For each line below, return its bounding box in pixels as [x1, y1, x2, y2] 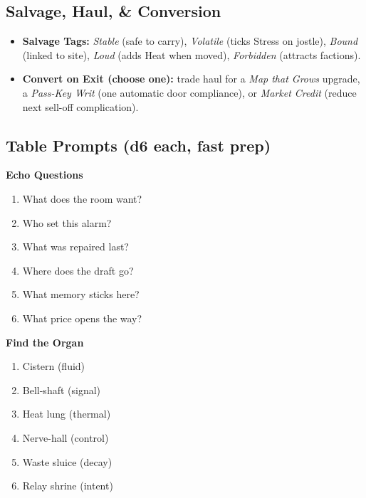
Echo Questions [6, 167, 83, 182]
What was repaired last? [22, 239, 129, 254]
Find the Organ [6, 334, 84, 349]
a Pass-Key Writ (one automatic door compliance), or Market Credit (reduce [22, 85, 357, 100]
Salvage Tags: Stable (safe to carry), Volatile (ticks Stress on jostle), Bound [22, 33, 358, 48]
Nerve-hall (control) [22, 430, 109, 445]
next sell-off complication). [22, 99, 139, 114]
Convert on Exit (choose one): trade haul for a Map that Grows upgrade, [22, 71, 360, 86]
